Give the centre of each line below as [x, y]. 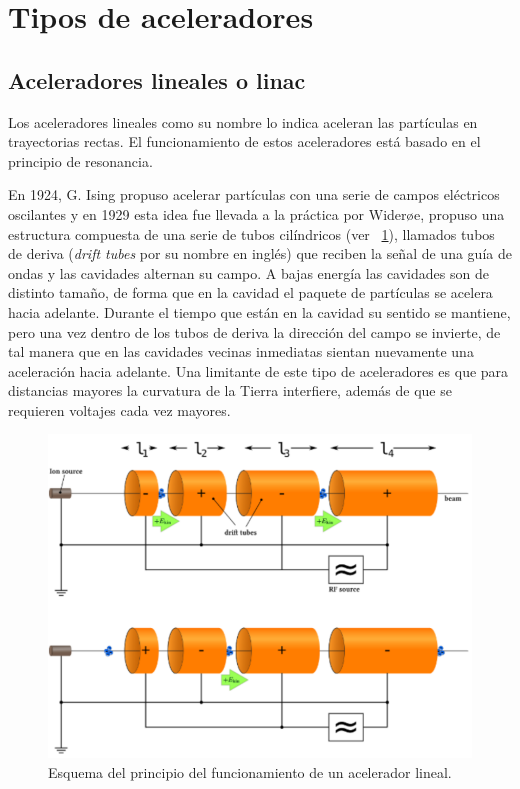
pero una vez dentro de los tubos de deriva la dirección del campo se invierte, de [254, 331]
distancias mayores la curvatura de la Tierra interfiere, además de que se [230, 390]
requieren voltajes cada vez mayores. [119, 409]
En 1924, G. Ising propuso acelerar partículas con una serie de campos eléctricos [254, 194]
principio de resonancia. [80, 160]
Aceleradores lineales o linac [157, 79]
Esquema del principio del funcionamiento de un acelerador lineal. [250, 771]
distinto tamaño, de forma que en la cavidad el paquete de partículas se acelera [250, 292]
